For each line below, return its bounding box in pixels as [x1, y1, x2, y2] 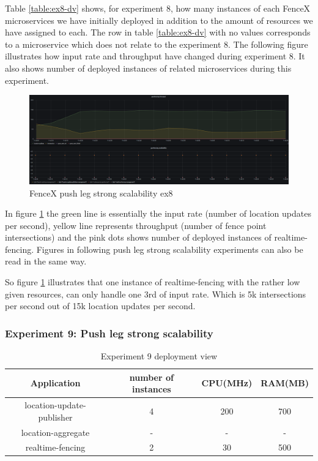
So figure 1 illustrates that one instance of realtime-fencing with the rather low [5, 275, 300, 288]
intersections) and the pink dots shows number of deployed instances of [5, 231, 272, 244]
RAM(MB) [261, 377, 309, 389]
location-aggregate [21, 425, 90, 438]
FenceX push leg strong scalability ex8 [29, 186, 173, 199]
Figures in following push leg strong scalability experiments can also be [36, 242, 303, 255]
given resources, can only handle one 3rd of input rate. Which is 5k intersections [5, 287, 306, 300]
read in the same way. [5, 255, 87, 268]
